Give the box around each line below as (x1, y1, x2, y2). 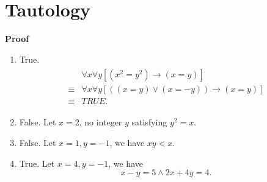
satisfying (131, 116, 167, 128)
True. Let (19, 156, 55, 169)
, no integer (79, 116, 122, 128)
